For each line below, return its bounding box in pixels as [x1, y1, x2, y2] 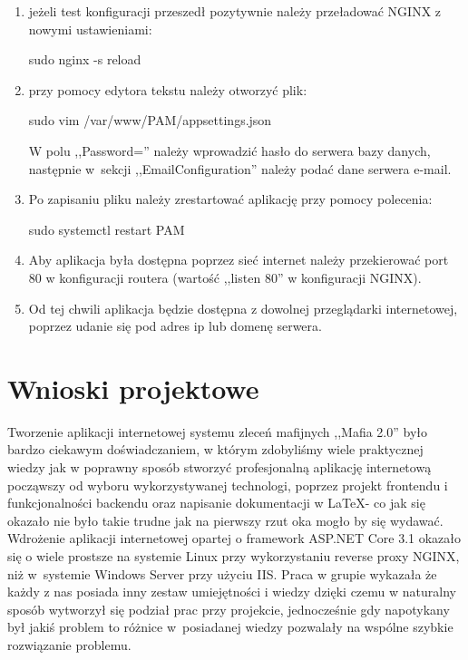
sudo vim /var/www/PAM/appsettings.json [28, 111, 272, 130]
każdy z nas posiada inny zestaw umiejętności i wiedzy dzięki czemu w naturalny [7, 582, 456, 601]
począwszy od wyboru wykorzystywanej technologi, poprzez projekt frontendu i [7, 475, 448, 494]
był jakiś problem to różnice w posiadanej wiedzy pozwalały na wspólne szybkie [7, 617, 453, 636]
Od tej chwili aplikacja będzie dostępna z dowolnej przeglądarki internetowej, [28, 298, 458, 317]
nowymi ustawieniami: [28, 19, 152, 38]
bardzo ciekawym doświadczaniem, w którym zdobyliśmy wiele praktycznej [7, 440, 424, 459]
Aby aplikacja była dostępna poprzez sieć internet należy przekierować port [28, 250, 449, 269]
